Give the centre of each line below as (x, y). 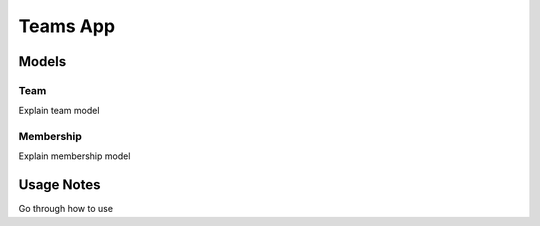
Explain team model (59, 111)
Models (42, 61)
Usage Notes (59, 185)
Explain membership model (74, 156)
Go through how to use (66, 209)
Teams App (66, 26)
